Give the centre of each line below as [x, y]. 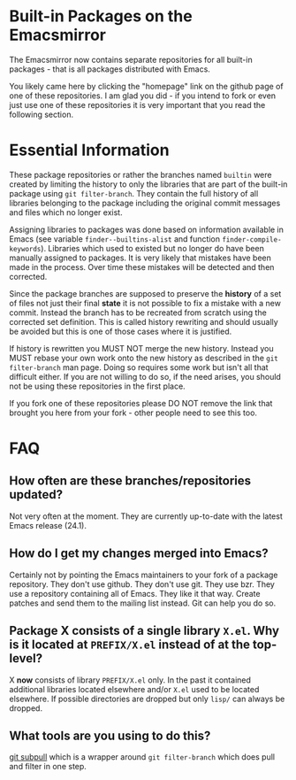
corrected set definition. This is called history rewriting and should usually [144, 321]
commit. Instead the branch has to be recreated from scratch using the [138, 313]
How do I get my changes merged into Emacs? [139, 554]
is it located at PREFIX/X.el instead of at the [129, 645]
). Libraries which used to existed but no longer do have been [153, 248]
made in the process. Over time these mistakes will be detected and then [142, 266]
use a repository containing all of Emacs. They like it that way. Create [135, 593]
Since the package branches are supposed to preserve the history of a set [145, 293]
